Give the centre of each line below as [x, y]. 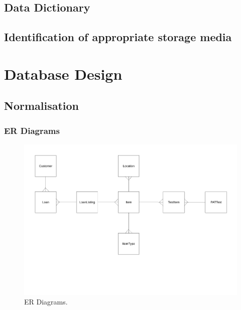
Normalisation [42, 106]
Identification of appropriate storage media [118, 37]
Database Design [63, 73]
